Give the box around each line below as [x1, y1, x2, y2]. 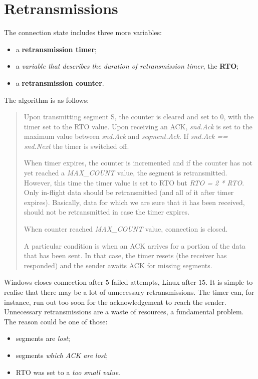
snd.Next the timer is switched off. [24, 140, 129, 151]
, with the [223, 111, 254, 122]
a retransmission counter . [16, 77, 104, 88]
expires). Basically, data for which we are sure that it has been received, [24, 197, 245, 207]
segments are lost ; [16, 333, 70, 343]
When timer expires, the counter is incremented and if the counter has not [24, 157, 252, 168]
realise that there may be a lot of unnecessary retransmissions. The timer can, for [4, 287, 254, 297]
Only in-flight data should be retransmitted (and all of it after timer [24, 187, 234, 198]
